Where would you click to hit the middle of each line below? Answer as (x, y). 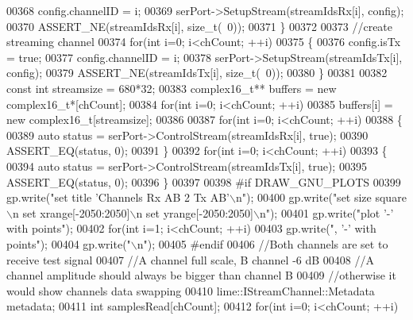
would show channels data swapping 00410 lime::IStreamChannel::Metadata (191, 290)
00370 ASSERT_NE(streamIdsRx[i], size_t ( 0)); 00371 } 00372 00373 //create (200, 26)
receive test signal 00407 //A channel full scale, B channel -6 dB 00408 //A (190, 259)
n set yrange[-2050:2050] (195, 212)
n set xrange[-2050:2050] (71, 212)
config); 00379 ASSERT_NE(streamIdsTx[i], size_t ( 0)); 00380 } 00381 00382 (197, 73)
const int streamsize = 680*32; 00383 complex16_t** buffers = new (172, 88)
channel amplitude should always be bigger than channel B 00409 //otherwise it (201, 275)
